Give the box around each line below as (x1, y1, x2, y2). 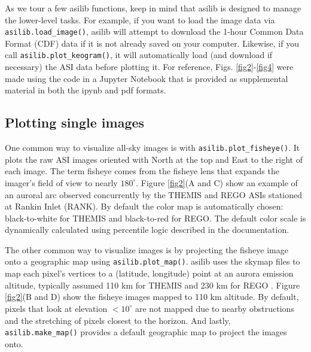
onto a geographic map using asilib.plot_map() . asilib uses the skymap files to (5, 255, 300, 268)
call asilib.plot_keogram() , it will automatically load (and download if (5, 48, 273, 61)
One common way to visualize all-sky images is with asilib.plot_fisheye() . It (5, 141, 300, 154)
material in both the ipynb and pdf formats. (5, 84, 166, 96)
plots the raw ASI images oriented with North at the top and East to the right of (5, 153, 303, 165)
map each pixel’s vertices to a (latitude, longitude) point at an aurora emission (5, 267, 294, 280)
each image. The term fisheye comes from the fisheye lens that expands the (5, 165, 279, 177)
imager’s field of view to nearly (5, 176, 118, 189)
